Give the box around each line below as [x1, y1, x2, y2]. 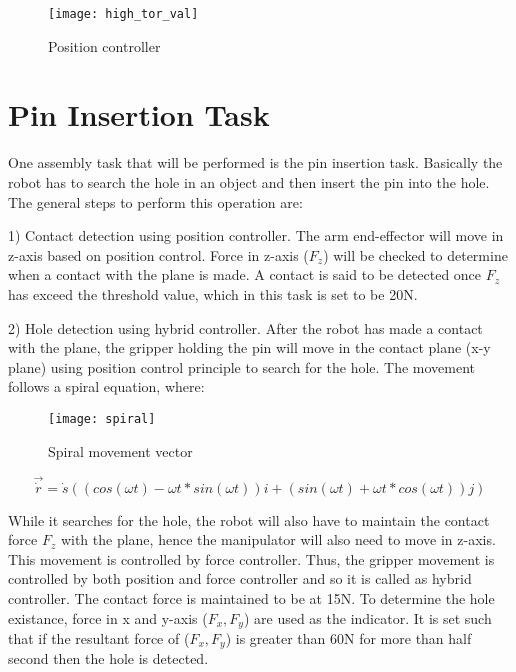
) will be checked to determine [323, 244, 508, 265]
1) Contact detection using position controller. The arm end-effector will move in [8, 225, 504, 246]
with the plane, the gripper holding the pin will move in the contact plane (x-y [8, 337, 491, 358]
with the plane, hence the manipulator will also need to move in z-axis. [60, 529, 496, 550]
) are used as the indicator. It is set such [243, 607, 492, 628]
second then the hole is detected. [8, 648, 209, 669]
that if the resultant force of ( [8, 628, 190, 649]
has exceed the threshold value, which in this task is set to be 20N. [8, 283, 418, 304]
